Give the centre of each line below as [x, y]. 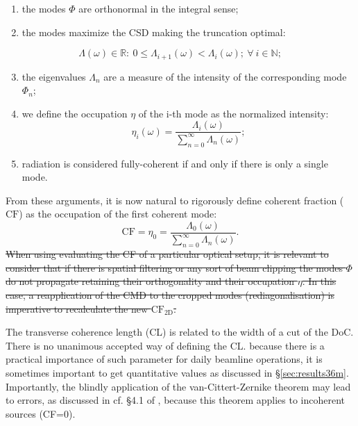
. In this [319, 281]
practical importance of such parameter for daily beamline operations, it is [164, 359]
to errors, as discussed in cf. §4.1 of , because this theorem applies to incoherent [175, 400]
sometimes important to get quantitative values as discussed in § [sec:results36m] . [177, 372]
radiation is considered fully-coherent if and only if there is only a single [175, 163]
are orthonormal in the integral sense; [159, 8]
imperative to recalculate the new [77, 308]
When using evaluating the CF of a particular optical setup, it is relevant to [167, 254]
